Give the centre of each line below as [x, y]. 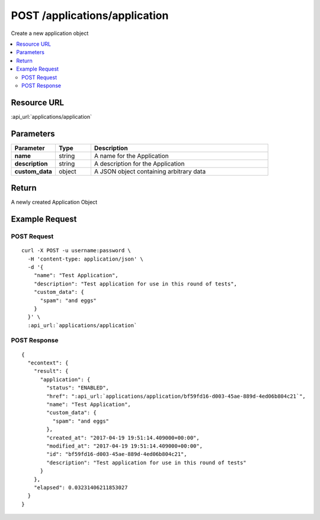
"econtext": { [48, 363]
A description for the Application [139, 163]
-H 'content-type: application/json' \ [85, 259]
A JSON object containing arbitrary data [150, 171]
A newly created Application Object [54, 202]
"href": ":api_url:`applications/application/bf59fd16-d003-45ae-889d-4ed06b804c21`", [176, 396]
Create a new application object [50, 33]
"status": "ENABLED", [78, 388]
